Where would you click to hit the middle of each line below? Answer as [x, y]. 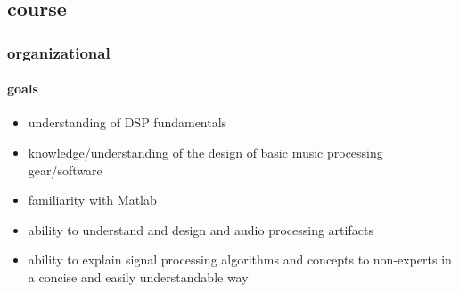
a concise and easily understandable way [138, 276]
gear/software [65, 170]
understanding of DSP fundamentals [127, 122]
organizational [59, 52]
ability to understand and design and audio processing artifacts [201, 229]
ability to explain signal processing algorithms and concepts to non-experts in [240, 260]
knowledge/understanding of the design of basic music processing [205, 153]
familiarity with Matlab [92, 200]
